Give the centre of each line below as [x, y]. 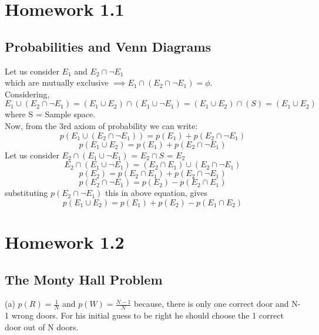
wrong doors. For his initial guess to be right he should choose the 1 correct [147, 315]
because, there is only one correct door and [211, 304]
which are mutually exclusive [57, 82]
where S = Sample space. [50, 114]
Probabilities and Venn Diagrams [108, 46]
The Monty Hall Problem [84, 279]
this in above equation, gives [157, 193]
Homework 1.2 [65, 241]
